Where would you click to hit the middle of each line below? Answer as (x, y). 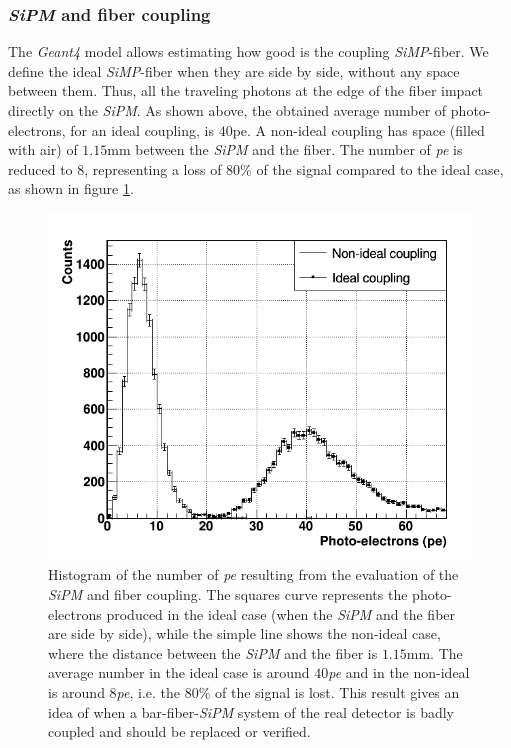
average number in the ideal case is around (179, 672)
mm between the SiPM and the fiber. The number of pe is (285, 149)
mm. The (434, 652)
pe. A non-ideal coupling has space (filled (358, 129)
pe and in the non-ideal (399, 672)
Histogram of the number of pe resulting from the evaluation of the (253, 574)
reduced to (40, 168)
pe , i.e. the (148, 692)
